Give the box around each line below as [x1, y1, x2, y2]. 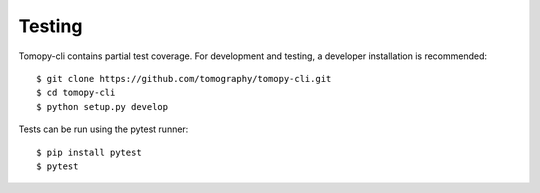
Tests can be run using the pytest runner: [18, 123, 189, 135]
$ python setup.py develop [36, 101, 169, 112]
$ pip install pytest [36, 146, 142, 158]
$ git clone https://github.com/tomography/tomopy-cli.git [36, 73, 332, 84]
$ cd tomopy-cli [36, 87, 116, 99]
